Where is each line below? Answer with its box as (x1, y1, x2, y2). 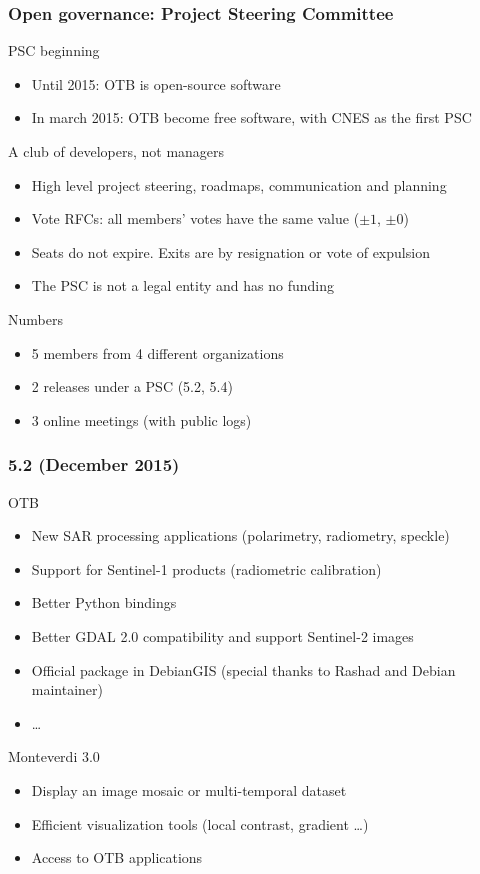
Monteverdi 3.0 (8, 746, 100, 767)
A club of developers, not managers (8, 141, 225, 161)
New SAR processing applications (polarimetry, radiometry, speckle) (31, 525, 450, 546)
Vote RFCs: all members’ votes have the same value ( (31, 208, 360, 229)
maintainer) (31, 679, 104, 700)
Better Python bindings (31, 592, 177, 613)
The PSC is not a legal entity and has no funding (31, 275, 334, 296)
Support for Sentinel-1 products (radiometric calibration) (31, 558, 382, 579)
